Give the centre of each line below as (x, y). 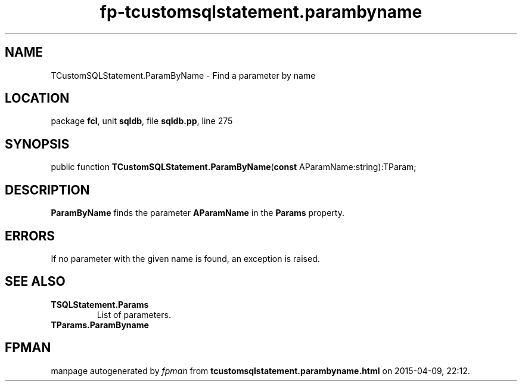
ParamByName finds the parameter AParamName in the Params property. (198, 213)
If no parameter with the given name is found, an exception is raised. (185, 258)
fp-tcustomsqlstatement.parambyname (261, 12)
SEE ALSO (35, 282)
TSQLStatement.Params (100, 304)
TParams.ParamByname (100, 325)
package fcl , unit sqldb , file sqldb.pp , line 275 (142, 121)
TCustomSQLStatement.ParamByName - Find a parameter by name (183, 75)
